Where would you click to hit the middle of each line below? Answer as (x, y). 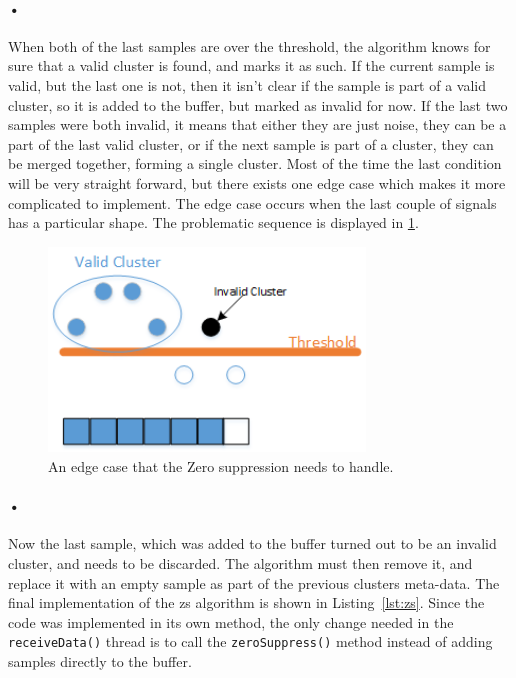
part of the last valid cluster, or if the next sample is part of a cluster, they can (251, 143)
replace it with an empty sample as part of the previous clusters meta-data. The (254, 582)
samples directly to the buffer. (100, 660)
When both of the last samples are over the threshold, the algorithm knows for (249, 45)
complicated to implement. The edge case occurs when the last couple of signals (252, 202)
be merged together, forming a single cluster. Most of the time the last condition (255, 163)
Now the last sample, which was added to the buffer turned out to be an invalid (252, 543)
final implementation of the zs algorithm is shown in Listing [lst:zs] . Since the (246, 602)
